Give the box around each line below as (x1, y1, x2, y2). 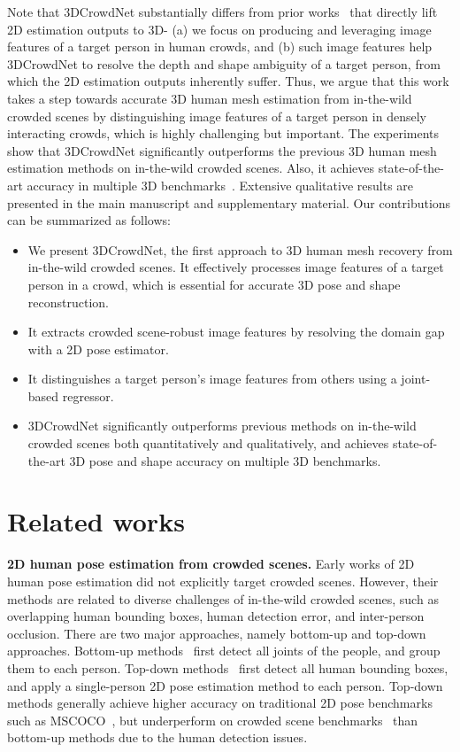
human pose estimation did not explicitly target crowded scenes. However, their (7, 571, 439, 590)
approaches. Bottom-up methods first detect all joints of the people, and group (7, 641, 441, 660)
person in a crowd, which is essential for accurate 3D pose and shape (27, 275, 401, 293)
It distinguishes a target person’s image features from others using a (27, 369, 397, 388)
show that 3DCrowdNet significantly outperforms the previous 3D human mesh (7, 141, 437, 159)
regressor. (62, 386, 114, 405)
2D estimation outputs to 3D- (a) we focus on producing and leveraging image (7, 19, 432, 38)
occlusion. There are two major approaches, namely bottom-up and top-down (7, 624, 426, 642)
